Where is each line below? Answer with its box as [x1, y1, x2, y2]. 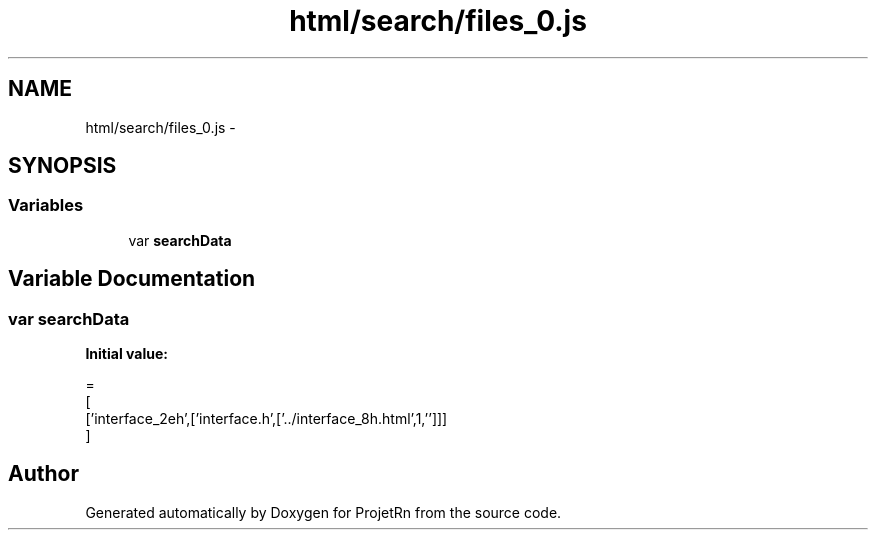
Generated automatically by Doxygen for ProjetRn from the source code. [85, 503, 562, 521]
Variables [8, 195, 84, 216]
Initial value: [85, 345, 168, 363]
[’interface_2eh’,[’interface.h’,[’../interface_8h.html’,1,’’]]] [85, 410, 448, 428]
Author [8, 461, 79, 487]
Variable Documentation [8, 266, 256, 292]
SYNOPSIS [8, 153, 117, 179]
